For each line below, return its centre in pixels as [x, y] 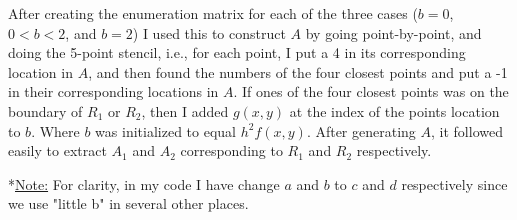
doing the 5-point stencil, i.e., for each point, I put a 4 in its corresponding [237, 52]
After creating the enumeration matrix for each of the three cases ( [213, 13]
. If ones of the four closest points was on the [371, 91]
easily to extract [57, 150]
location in [40, 71]
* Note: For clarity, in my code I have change [144, 183]
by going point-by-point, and [393, 32]
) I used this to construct [209, 32]
